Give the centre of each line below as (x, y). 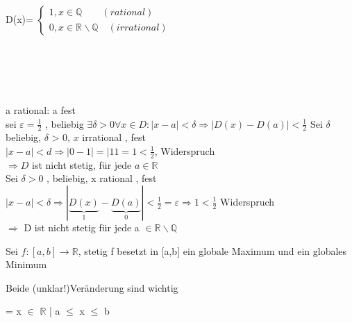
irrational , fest (114, 137)
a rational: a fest (41, 109)
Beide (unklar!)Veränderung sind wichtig (92, 287)
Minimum (26, 264)
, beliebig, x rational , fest (102, 178)
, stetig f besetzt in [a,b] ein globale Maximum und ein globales (212, 250)
